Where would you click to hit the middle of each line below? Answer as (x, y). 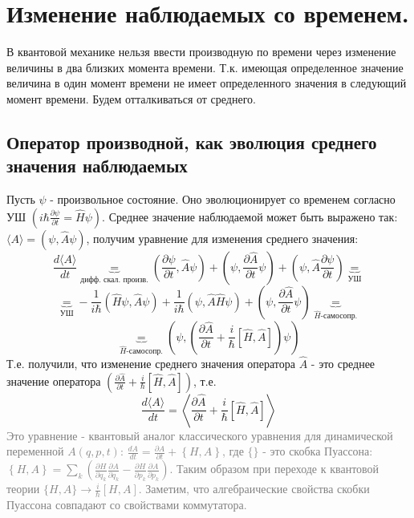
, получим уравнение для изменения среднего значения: (222, 238)
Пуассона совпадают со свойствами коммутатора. (127, 505)
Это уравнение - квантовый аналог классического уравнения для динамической (200, 435)
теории (23, 489)
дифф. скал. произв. (114, 279)
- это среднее (343, 363)
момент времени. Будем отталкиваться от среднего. (131, 98)
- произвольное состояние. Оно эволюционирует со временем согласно (223, 199)
